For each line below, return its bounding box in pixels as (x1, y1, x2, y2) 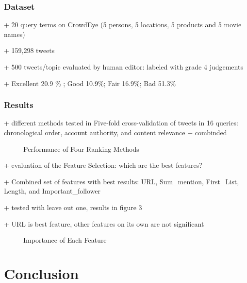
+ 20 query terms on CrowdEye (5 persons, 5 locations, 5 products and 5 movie (4, 19, 242, 30)
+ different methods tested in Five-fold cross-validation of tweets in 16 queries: (4, 118, 238, 128)
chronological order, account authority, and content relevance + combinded (4, 127, 227, 137)
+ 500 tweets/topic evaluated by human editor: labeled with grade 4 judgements (4, 62, 243, 71)
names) (4, 29, 25, 39)
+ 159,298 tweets (4, 45, 55, 55)
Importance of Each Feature (23, 235, 107, 245)
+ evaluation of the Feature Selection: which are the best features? (4, 160, 202, 170)
